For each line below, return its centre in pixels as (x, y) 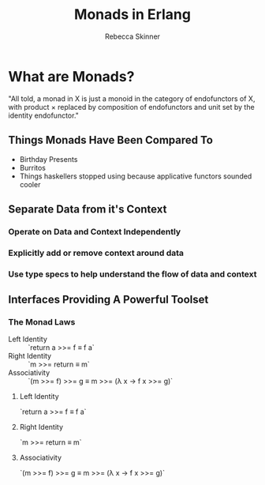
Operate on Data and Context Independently (95, 231)
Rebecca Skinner (132, 36)
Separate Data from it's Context (88, 209)
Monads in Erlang (132, 15)
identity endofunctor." (43, 115)
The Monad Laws (42, 321)
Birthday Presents (49, 159)
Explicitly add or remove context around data (96, 253)
